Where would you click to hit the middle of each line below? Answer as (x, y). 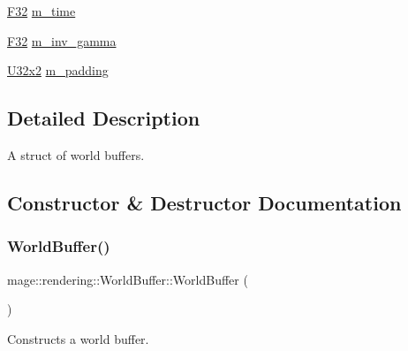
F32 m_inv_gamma (62, 40)
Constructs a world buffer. (78, 338)
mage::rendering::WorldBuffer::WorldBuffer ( (128, 279)
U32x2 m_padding (58, 70)
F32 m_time (42, 11)
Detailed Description (104, 118)
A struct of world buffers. (76, 154)
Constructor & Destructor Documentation (204, 202)
